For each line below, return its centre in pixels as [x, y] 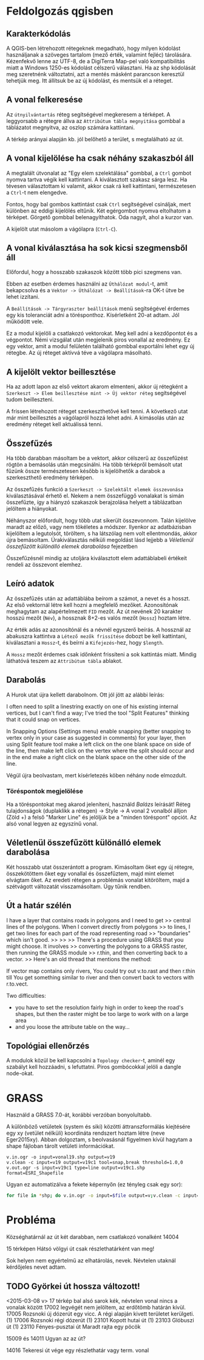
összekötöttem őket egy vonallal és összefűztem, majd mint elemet [90, 873]
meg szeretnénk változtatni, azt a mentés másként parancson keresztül [95, 74]
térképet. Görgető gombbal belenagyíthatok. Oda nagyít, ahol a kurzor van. [100, 217]
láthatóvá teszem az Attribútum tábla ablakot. [65, 661]
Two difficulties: [26, 995]
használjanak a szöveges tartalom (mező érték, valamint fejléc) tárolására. [99, 55]
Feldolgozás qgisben [60, 11]
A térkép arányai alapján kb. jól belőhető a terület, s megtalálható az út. [95, 139]
